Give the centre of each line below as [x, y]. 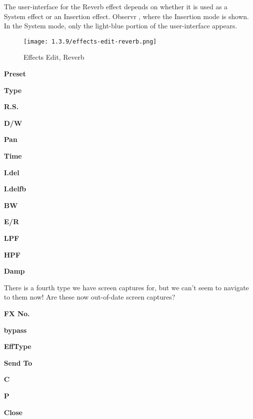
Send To [18, 362]
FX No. [17, 313]
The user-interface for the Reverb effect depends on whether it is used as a [116, 6]
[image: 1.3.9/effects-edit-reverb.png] [90, 41]
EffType [18, 346]
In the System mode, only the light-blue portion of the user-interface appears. [121, 26]
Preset [15, 74]
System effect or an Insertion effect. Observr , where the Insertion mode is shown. [126, 16]
